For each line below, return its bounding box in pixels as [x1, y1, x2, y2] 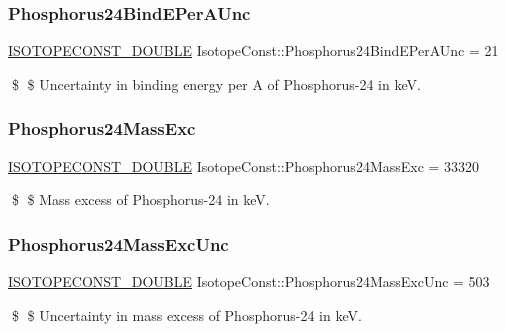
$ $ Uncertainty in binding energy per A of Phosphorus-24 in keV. [11, 73, 421, 94]
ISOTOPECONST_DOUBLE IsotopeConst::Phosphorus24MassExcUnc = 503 [8, 271, 490, 292]
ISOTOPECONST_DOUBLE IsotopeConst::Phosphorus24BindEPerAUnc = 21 [8, 40, 499, 61]
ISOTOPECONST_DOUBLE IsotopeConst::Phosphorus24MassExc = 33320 [8, 155, 480, 176]
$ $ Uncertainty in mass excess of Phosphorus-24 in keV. [11, 304, 362, 325]
